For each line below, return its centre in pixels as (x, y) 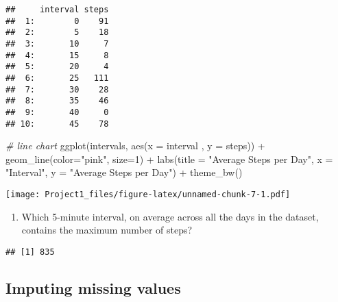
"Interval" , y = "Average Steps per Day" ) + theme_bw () (124, 172)
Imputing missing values (93, 287)
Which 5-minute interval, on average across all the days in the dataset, (170, 216)
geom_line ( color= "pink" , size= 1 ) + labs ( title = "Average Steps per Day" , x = (169, 159)
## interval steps (57, 10)
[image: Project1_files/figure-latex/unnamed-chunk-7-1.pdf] (148, 194)
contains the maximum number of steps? (107, 230)
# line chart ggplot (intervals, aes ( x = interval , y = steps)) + (135, 146)
